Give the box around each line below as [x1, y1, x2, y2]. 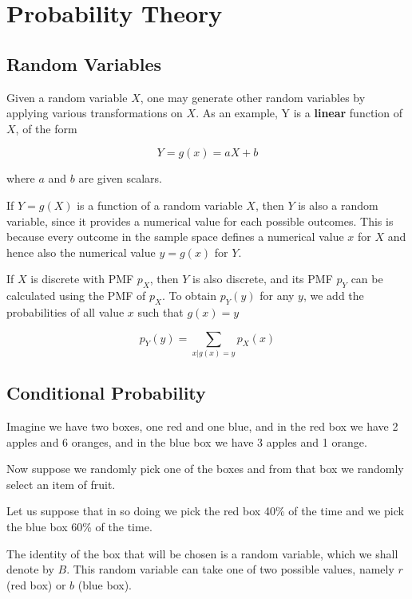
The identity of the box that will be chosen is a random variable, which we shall [6, 545, 398, 562]
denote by [6, 561, 54, 577]
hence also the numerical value [6, 243, 156, 260]
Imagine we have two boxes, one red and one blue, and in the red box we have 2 [6, 418, 398, 435]
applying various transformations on [6, 104, 183, 121]
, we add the [303, 287, 364, 304]
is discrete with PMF [30, 270, 134, 287]
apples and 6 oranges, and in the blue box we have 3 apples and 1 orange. [6, 433, 367, 450]
